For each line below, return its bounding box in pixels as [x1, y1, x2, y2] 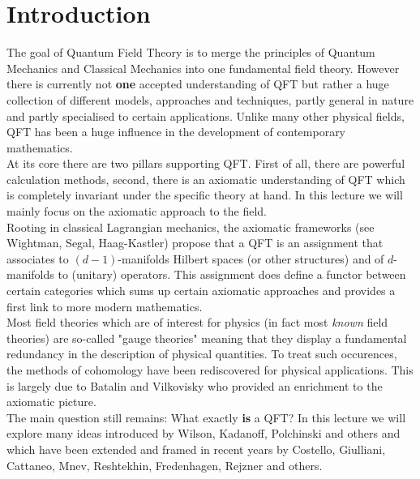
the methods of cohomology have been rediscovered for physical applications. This [6, 361, 414, 378]
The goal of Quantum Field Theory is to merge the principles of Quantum [6, 44, 375, 61]
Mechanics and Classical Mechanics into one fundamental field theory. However [6, 59, 400, 76]
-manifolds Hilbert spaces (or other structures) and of [118, 250, 384, 267]
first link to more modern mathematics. [6, 297, 203, 314]
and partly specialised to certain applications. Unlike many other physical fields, [6, 107, 405, 124]
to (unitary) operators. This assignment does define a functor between [58, 266, 406, 283]
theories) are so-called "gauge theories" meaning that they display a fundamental [6, 329, 407, 346]
